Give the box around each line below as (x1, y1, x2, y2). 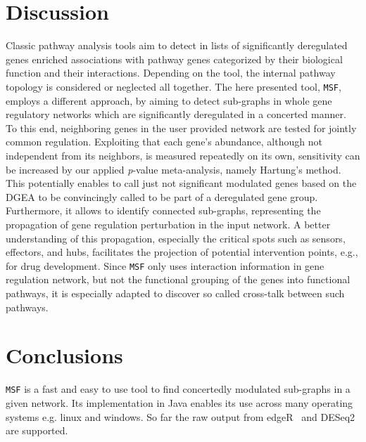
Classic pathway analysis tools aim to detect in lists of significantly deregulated (6, 38, 348, 53)
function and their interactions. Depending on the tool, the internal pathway (6, 65, 336, 80)
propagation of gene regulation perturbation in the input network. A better (6, 216, 331, 231)
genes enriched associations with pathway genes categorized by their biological (6, 51, 343, 66)
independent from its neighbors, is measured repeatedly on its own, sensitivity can (6, 148, 360, 162)
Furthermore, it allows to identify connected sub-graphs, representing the (6, 203, 321, 218)
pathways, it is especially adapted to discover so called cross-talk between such (6, 285, 345, 300)
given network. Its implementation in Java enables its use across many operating (6, 395, 353, 410)
